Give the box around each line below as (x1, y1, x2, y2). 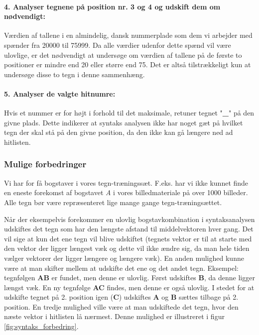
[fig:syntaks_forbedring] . (4, 321, 79, 332)
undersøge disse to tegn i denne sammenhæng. (4, 69, 145, 79)
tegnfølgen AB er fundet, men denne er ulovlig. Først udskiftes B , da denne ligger (4, 272, 255, 283)
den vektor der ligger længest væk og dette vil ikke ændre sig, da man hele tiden (4, 243, 250, 253)
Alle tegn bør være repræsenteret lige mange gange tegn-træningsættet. (4, 197, 222, 207)
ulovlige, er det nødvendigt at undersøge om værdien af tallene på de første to (4, 49, 242, 60)
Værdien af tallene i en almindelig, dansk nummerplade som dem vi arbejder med (4, 30, 253, 40)
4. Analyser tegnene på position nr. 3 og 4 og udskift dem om (4, 1, 221, 11)
